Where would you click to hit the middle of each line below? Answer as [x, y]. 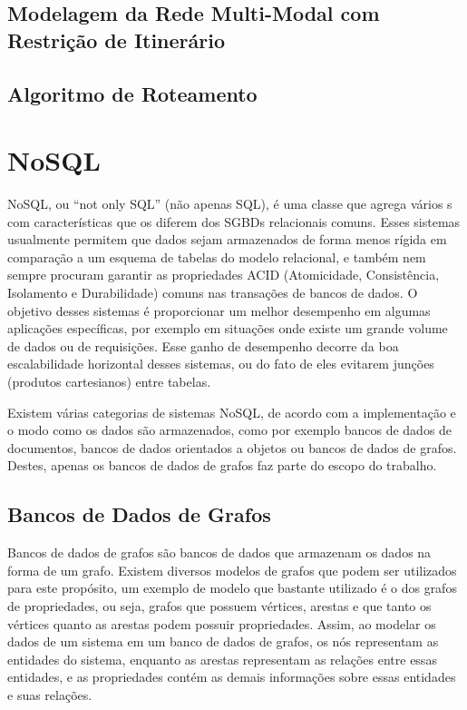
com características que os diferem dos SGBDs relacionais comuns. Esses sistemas [234, 221]
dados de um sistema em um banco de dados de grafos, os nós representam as [223, 641]
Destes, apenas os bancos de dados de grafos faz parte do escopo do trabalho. [222, 465]
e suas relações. [50, 694]
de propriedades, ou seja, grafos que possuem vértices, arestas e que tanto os [219, 605]
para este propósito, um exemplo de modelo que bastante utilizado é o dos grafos [232, 588]
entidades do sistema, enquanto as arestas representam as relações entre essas [222, 659]
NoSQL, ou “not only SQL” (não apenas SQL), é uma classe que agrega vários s [230, 204]
